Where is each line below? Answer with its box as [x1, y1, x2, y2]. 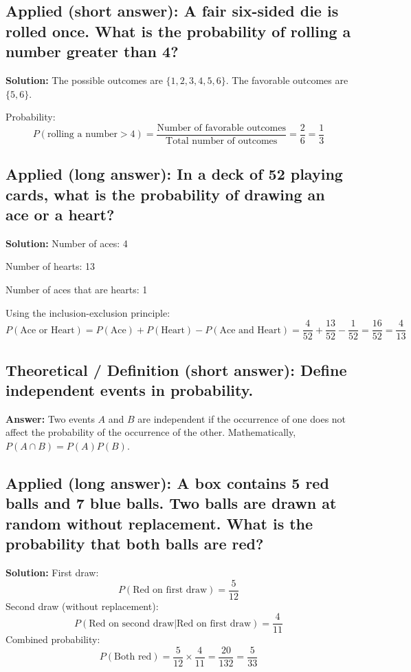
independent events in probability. [5, 379, 254, 401]
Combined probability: [5, 632, 100, 647]
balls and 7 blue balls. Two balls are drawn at [5, 492, 337, 514]
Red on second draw [89, 618, 175, 629]
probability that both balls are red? [5, 533, 264, 554]
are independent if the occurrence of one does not [137, 411, 346, 426]
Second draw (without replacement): [5, 598, 159, 613]
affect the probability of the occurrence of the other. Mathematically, [5, 425, 296, 439]
